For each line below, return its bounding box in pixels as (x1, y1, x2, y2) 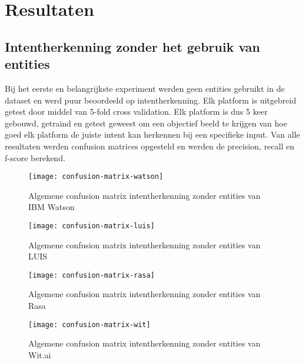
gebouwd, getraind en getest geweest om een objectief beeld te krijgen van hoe (5, 116, 287, 129)
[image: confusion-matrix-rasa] (28, 271, 155, 279)
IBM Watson (28, 201, 75, 213)
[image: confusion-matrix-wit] (28, 320, 151, 329)
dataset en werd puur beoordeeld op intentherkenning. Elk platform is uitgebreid (5, 94, 296, 106)
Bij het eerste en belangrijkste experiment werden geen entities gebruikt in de (5, 82, 285, 94)
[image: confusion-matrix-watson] (28, 172, 164, 181)
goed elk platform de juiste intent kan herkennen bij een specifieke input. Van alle (5, 128, 300, 141)
